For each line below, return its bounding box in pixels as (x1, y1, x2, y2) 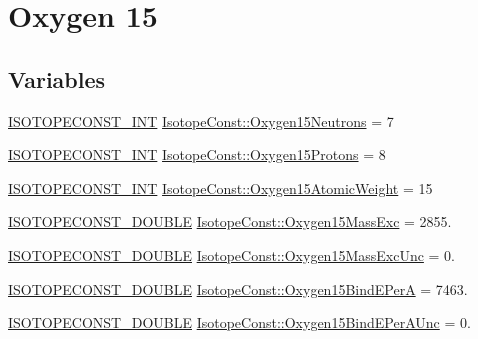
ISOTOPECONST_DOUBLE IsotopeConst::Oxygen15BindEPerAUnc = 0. (8, 312, 471, 333)
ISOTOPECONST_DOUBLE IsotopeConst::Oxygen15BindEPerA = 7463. (8, 278, 468, 299)
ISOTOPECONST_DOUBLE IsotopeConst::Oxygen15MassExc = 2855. (8, 211, 452, 232)
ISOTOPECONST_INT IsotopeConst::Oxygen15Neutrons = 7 (8, 110, 394, 131)
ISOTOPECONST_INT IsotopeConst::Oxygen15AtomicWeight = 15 (8, 177, 433, 198)
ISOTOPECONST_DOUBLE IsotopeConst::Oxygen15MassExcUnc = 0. (8, 244, 455, 265)
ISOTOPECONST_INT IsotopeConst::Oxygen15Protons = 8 (8, 144, 386, 165)
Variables (8, 63, 106, 94)
